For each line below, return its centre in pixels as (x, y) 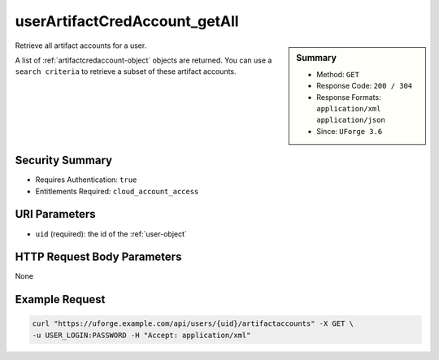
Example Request (60, 299)
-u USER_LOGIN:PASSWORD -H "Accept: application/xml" (141, 335)
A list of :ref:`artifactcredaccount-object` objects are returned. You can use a (143, 60)
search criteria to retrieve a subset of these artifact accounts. (126, 72)
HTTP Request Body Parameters (98, 257)
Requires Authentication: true (86, 180)
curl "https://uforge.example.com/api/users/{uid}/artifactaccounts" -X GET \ (193, 324)
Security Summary (64, 160)
